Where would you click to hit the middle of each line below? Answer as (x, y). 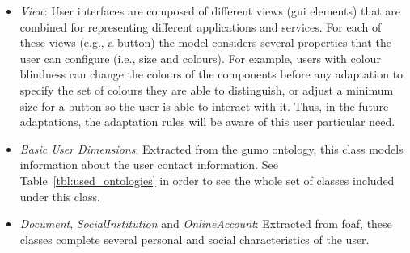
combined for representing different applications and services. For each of (201, 26)
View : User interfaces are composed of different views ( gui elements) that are (210, 11)
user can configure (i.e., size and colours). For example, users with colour (200, 58)
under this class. (60, 196)
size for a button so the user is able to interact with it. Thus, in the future (204, 105)
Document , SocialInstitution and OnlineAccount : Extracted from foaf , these (206, 223)
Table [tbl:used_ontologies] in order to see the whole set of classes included (207, 180)
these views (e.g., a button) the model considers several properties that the (205, 42)
